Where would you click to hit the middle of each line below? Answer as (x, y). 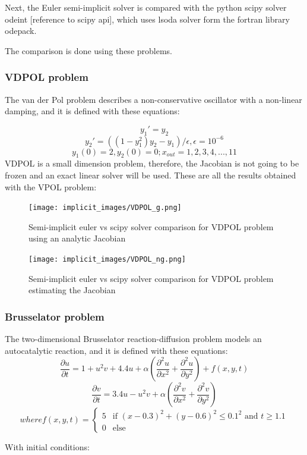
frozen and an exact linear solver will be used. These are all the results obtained (151, 175)
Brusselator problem (55, 316)
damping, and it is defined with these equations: (92, 111)
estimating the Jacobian (72, 290)
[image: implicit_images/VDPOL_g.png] (105, 208)
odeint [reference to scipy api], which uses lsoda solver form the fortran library (147, 19)
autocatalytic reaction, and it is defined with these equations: (116, 350)
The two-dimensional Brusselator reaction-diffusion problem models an (133, 339)
